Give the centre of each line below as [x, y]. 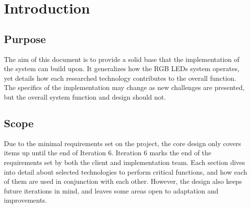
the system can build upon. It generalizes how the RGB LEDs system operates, [122, 68]
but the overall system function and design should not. [85, 97]
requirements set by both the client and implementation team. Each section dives [125, 162]
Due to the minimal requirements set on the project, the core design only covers [123, 143]
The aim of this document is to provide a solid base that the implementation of [122, 59]
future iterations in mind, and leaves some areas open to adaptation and [111, 190]
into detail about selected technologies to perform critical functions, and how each [126, 171]
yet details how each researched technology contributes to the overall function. [120, 78]
